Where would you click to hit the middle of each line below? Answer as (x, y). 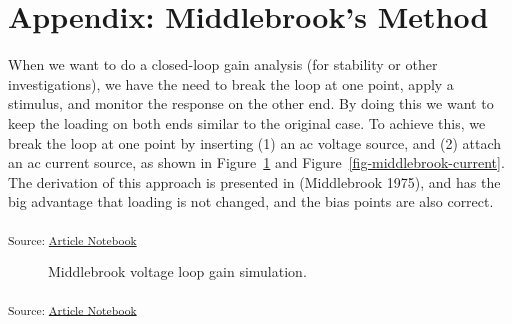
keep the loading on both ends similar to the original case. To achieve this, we (247, 122)
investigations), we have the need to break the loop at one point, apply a (231, 83)
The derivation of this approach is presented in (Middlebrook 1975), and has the (254, 181)
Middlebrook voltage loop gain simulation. (177, 271)
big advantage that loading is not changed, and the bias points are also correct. (251, 201)
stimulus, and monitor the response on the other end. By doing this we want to (251, 103)
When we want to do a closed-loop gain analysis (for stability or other (223, 64)
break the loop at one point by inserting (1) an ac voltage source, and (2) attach (254, 142)
